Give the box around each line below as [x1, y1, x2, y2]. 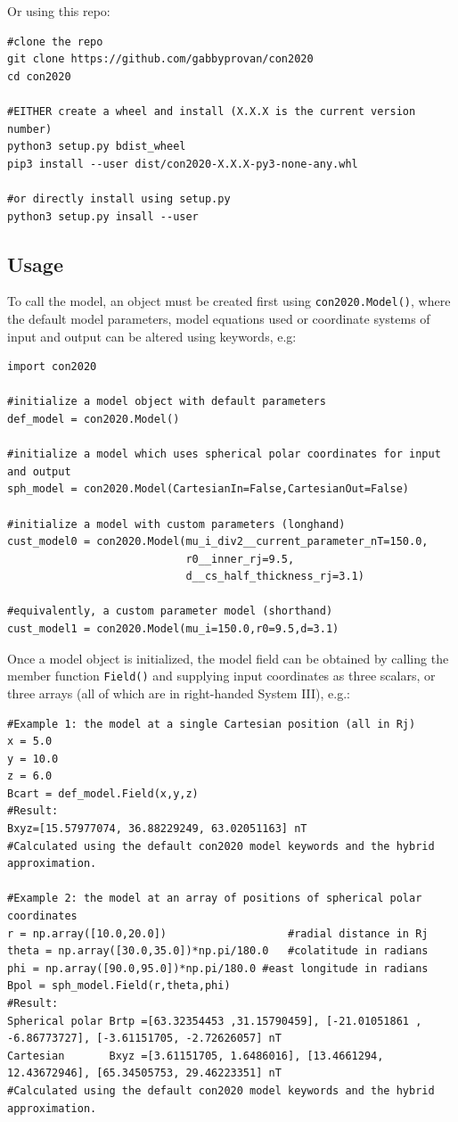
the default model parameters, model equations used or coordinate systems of [7, 309, 430, 327]
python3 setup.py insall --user [7, 210, 199, 223]
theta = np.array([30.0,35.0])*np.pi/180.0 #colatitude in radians [7, 945, 429, 958]
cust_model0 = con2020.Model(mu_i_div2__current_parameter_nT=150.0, [7, 535, 429, 549]
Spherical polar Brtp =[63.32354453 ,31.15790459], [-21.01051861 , [7, 1014, 422, 1027]
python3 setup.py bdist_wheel [7, 140, 186, 153]
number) [7, 122, 53, 136]
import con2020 [7, 360, 97, 374]
